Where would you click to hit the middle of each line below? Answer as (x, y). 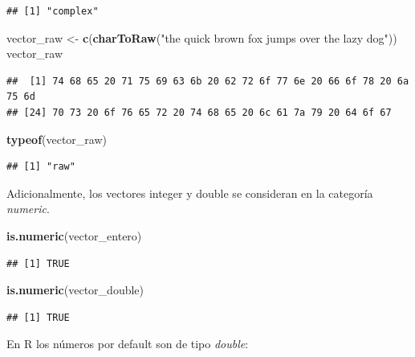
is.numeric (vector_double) (75, 290)
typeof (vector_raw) (57, 139)
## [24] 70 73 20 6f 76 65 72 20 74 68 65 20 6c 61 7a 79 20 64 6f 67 (199, 112)
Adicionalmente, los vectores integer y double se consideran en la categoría (190, 193)
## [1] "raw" (41, 167)
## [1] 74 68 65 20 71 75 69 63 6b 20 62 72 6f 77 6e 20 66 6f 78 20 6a (208, 81)
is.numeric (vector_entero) (74, 235)
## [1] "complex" (53, 11)
